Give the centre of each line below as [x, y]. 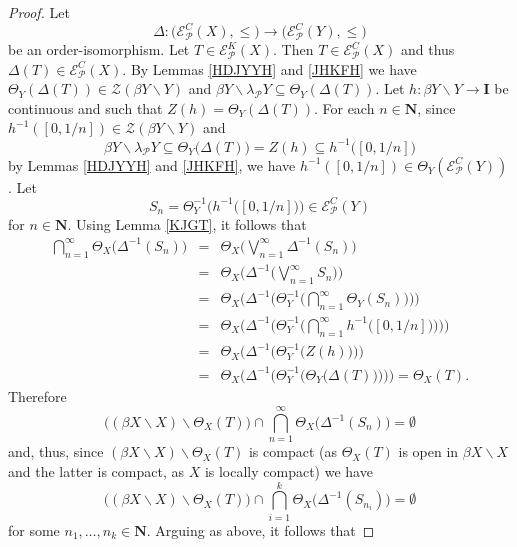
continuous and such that [85, 107]
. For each [344, 107]
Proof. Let [39, 12]
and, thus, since [56, 451]
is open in [428, 451]
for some [34, 529]
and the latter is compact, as [96, 470]
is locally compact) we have [288, 470]
